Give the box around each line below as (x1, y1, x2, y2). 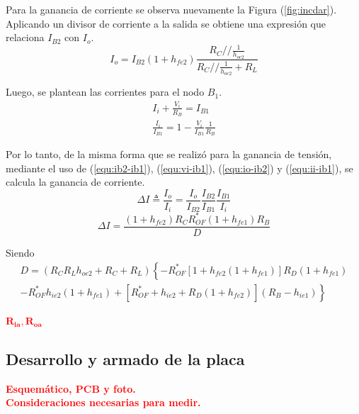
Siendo (6, 245, 35, 260)
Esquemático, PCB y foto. (6, 381, 136, 396)
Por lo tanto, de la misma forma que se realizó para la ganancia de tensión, (6, 147, 332, 162)
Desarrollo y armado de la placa (6, 347, 245, 369)
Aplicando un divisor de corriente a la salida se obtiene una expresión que (6, 16, 326, 30)
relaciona (6, 30, 45, 45)
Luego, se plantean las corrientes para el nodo (6, 84, 205, 99)
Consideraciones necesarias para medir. (6, 395, 201, 410)
